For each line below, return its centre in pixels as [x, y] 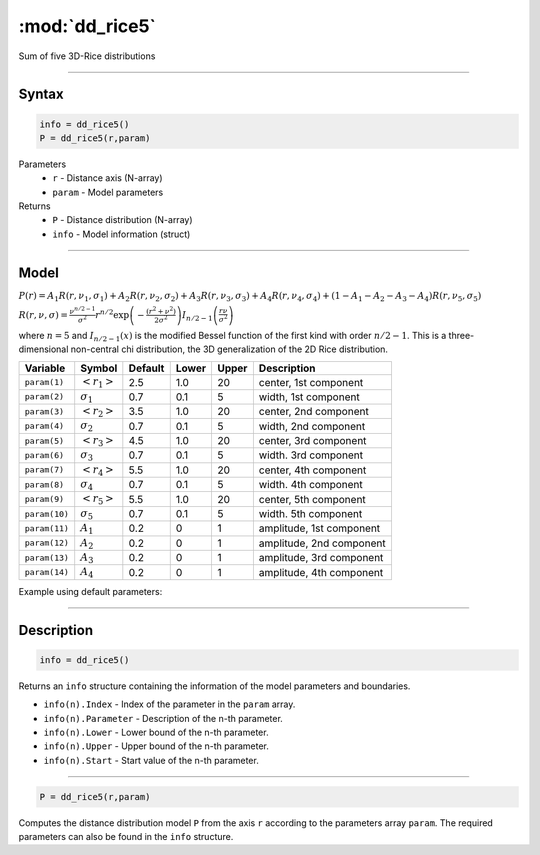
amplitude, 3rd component [321, 558]
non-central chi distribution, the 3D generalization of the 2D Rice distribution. [229, 349]
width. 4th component [311, 485]
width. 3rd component [311, 455]
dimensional [43, 349]
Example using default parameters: [90, 591]
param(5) [44, 440]
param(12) [47, 543]
